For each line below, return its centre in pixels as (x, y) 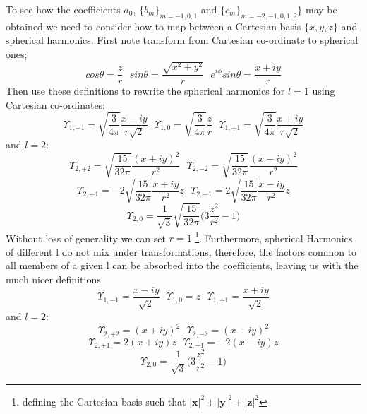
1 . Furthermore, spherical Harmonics (274, 237)
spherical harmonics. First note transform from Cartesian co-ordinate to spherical (182, 40)
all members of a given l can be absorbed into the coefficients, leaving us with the (182, 265)
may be (321, 9)
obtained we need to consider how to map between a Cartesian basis (154, 26)
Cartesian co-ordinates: (56, 104)
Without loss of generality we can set (86, 238)
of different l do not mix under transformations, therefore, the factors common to (181, 251)
